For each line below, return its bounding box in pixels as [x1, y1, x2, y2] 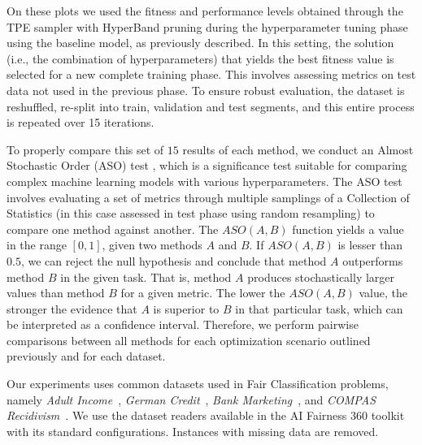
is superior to [153, 300, 220, 317]
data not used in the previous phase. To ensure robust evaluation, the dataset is [7, 81, 405, 98]
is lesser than [337, 236, 403, 253]
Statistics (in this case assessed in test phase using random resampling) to [7, 205, 375, 222]
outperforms [342, 252, 403, 269]
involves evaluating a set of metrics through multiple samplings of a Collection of [7, 188, 410, 205]
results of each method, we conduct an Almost [182, 140, 414, 158]
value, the [359, 284, 407, 301]
